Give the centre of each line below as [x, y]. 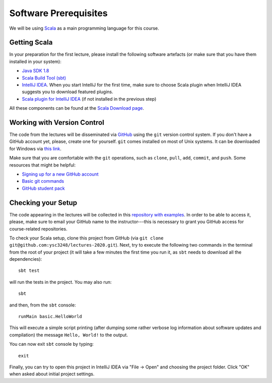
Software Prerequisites [58, 13]
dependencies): [26, 259]
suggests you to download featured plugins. [67, 92]
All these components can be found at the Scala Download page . [77, 108]
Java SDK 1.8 [36, 71]
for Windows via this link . [35, 148]
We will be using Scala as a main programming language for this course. [84, 28]
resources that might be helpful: [43, 165]
